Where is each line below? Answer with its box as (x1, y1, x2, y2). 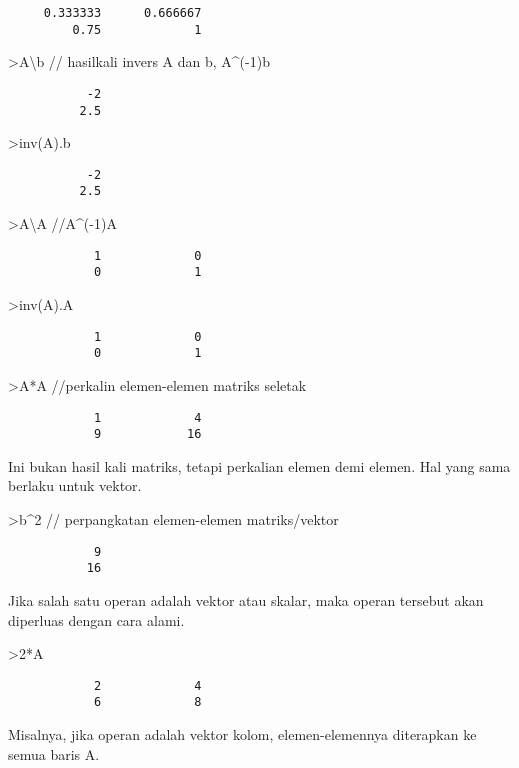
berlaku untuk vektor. (8, 475, 142, 496)
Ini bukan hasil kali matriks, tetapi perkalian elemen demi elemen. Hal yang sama (8, 455, 511, 476)
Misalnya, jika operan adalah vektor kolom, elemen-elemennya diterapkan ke (8, 724, 477, 745)
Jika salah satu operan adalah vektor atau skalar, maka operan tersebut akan (8, 589, 484, 610)
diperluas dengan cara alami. (8, 609, 185, 630)
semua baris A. (8, 743, 100, 764)
